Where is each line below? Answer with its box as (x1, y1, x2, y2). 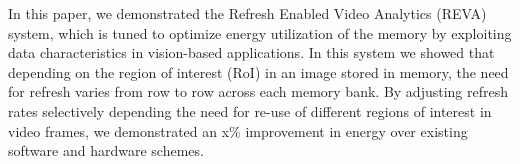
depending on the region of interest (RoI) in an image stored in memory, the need (8, 61, 509, 82)
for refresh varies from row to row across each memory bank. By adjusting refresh (8, 81, 508, 102)
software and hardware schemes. (8, 140, 204, 161)
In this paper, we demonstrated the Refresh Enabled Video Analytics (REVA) (8, 3, 487, 23)
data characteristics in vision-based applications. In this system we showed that (8, 42, 495, 63)
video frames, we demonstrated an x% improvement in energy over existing (8, 120, 468, 141)
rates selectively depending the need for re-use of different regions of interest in (8, 100, 492, 121)
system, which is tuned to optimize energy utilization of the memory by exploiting (8, 22, 512, 43)
